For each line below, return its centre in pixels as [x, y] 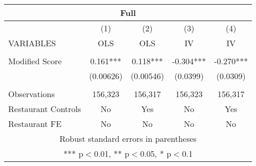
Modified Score [35, 61]
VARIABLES [32, 43]
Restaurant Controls [45, 109]
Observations [32, 94]
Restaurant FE [35, 124]
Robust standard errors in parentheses [128, 139]
